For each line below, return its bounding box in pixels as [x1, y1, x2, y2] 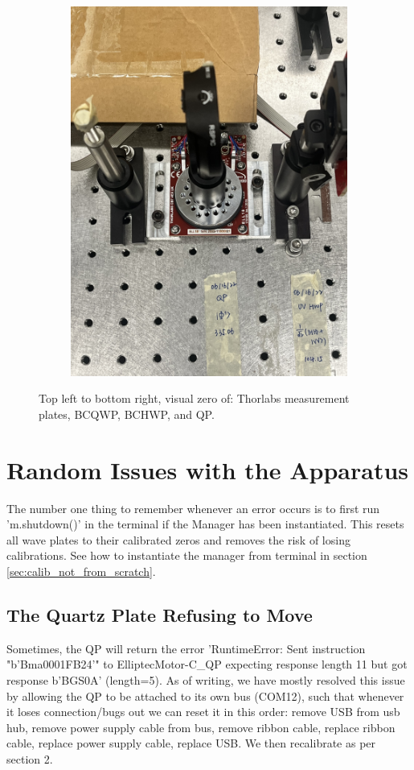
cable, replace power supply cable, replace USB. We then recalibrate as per [6, 735, 376, 751]
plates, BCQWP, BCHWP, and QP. [39, 405, 215, 422]
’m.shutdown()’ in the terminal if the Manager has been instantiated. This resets [6, 515, 404, 532]
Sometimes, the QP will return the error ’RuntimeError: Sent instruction [6, 640, 366, 656]
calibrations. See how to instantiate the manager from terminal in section [6, 547, 367, 564]
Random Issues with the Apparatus [6, 453, 408, 486]
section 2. [6, 750, 53, 767]
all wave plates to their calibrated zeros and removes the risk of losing [6, 531, 350, 548]
